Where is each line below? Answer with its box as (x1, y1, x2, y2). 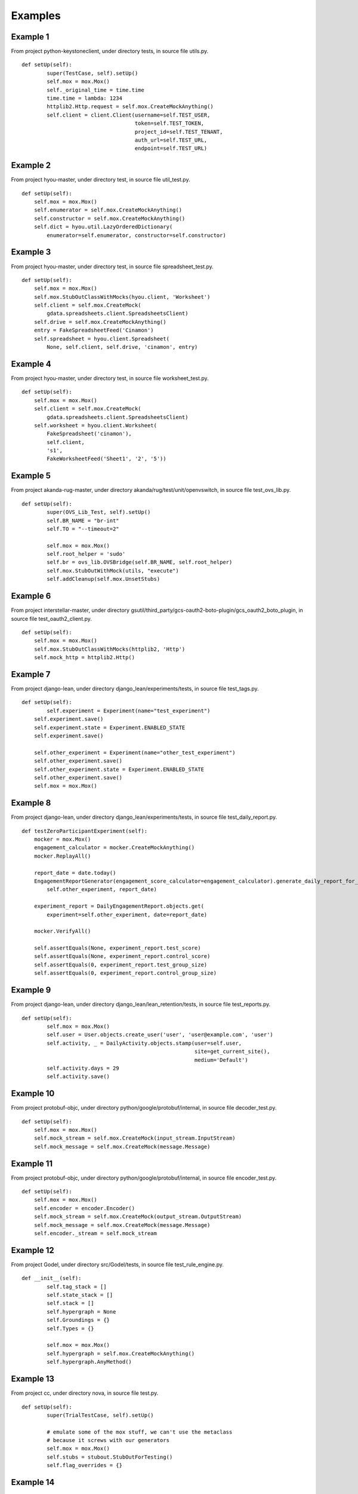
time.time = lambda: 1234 (47, 95, 122, 102)
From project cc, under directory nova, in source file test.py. (11, 1389, 159, 1397)
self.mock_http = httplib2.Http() (33, 654, 135, 661)
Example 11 (11, 1158, 53, 1168)
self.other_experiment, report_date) (47, 886, 158, 893)
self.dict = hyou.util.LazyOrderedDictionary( (33, 224, 173, 230)
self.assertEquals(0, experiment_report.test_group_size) (33, 961, 208, 968)
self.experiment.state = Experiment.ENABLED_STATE (33, 724, 186, 731)
